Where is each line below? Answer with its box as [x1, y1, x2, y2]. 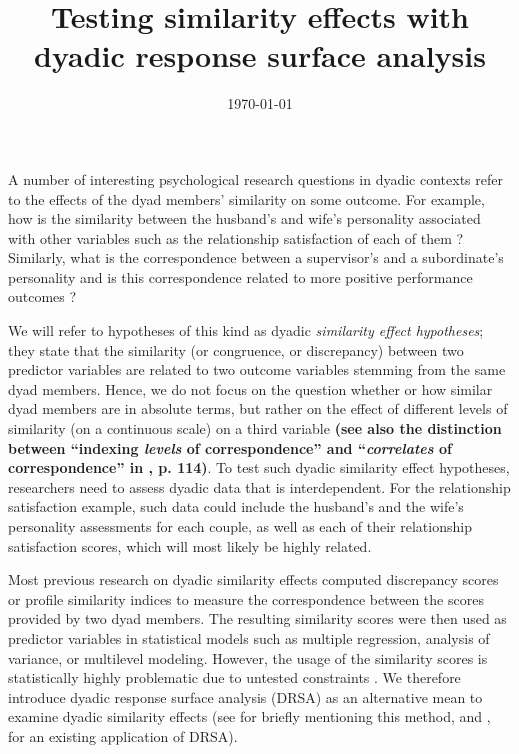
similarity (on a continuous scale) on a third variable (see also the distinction [8, 418, 502, 439]
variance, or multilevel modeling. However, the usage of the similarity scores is [8, 647, 488, 668]
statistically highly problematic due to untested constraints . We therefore [8, 667, 461, 688]
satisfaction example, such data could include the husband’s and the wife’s [8, 496, 464, 517]
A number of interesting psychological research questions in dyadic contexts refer [8, 168, 503, 189]
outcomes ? [8, 286, 77, 307]
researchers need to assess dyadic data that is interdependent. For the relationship [8, 476, 511, 497]
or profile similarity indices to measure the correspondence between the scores [8, 588, 484, 609]
